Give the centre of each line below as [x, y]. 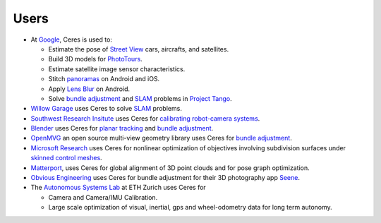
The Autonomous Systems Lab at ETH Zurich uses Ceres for [118, 188]
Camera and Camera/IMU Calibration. [103, 197]
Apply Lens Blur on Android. [89, 89]
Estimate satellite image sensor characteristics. [117, 69]
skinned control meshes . [66, 158]
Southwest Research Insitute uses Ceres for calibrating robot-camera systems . [145, 118]
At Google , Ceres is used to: [72, 40]
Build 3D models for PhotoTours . [95, 59]
